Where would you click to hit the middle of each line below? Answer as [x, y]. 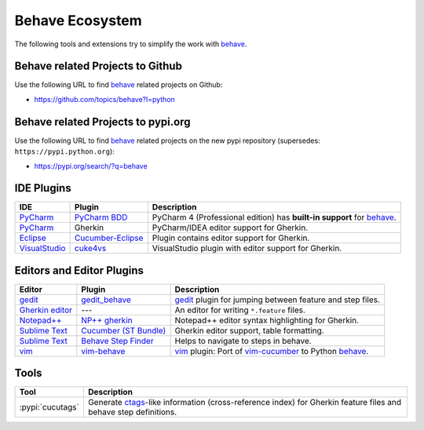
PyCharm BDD [101, 217]
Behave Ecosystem [79, 20]
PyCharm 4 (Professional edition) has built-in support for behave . [274, 217]
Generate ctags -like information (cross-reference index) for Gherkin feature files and [245, 403]
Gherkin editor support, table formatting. [250, 330]
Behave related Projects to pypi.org [102, 122]
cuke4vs [91, 249]
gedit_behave [106, 300]
